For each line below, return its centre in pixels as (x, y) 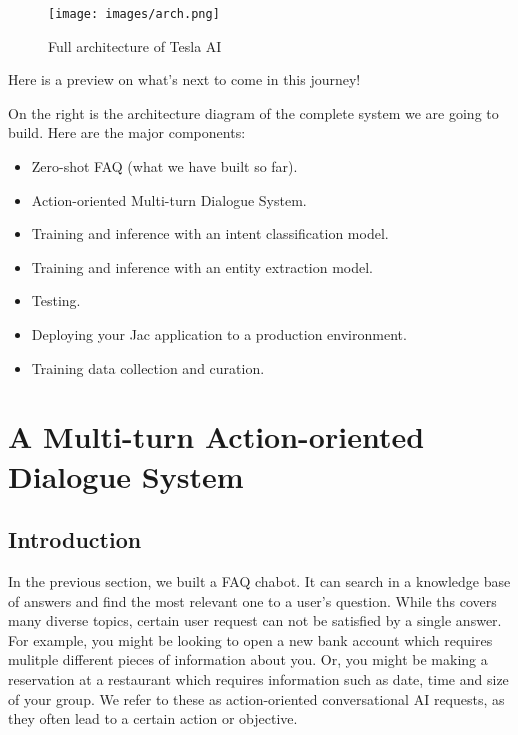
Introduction (75, 539)
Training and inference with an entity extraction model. (202, 266)
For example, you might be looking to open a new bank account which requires (250, 639)
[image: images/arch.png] (134, 14)
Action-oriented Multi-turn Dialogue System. (169, 199)
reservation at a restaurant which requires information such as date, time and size (258, 678)
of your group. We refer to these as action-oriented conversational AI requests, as (256, 698)
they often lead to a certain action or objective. (153, 718)
